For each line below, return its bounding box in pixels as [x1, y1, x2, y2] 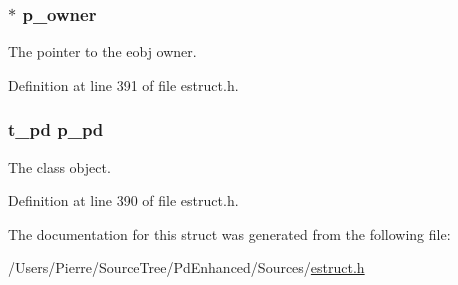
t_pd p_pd [8, 117, 104, 142]
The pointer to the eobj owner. [8, 41, 197, 62]
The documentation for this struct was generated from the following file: [8, 223, 451, 244]
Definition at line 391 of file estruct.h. [8, 74, 239, 95]
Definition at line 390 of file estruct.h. [8, 190, 239, 211]
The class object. [8, 156, 111, 177]
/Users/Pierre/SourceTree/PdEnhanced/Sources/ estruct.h [8, 257, 365, 278]
